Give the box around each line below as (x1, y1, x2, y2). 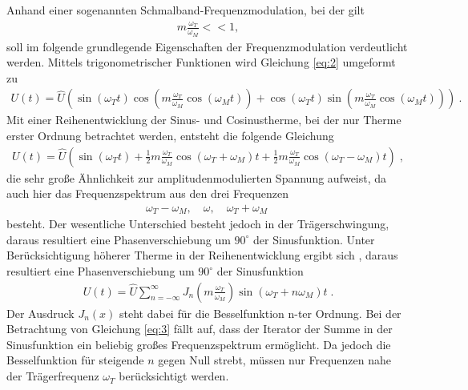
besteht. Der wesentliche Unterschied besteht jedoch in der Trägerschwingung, (6, 215, 389, 232)
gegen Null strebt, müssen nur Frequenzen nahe (158, 352, 391, 368)
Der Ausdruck (6, 304, 75, 321)
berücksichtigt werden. (119, 368, 229, 384)
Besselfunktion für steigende (6, 352, 144, 368)
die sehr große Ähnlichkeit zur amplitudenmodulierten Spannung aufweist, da (6, 169, 387, 186)
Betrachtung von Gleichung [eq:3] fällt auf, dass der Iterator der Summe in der (6, 320, 393, 337)
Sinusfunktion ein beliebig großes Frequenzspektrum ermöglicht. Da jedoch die (6, 336, 391, 352)
